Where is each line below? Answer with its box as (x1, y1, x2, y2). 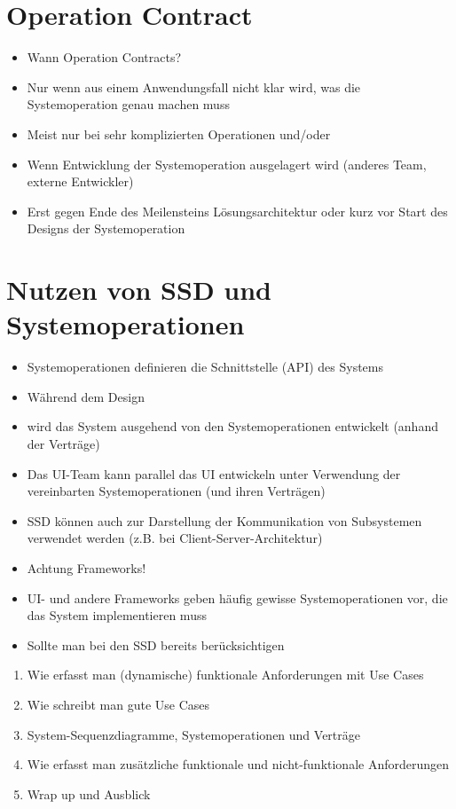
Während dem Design (27, 387, 145, 405)
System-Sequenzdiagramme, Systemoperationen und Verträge (27, 725, 361, 743)
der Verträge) (27, 434, 100, 452)
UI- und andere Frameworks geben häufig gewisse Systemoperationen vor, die (27, 588, 448, 607)
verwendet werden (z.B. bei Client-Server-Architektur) (27, 529, 323, 547)
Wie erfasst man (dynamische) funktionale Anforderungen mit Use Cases (27, 665, 424, 684)
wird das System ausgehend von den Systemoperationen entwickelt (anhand (27, 417, 438, 436)
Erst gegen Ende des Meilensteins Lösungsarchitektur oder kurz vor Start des (27, 201, 448, 220)
